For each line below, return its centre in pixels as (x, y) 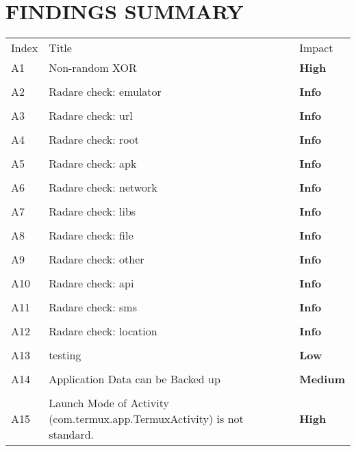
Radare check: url (91, 116)
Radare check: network (103, 188)
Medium (322, 379)
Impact (316, 48)
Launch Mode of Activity (109, 403)
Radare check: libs (92, 211)
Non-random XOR (93, 68)
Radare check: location (103, 331)
